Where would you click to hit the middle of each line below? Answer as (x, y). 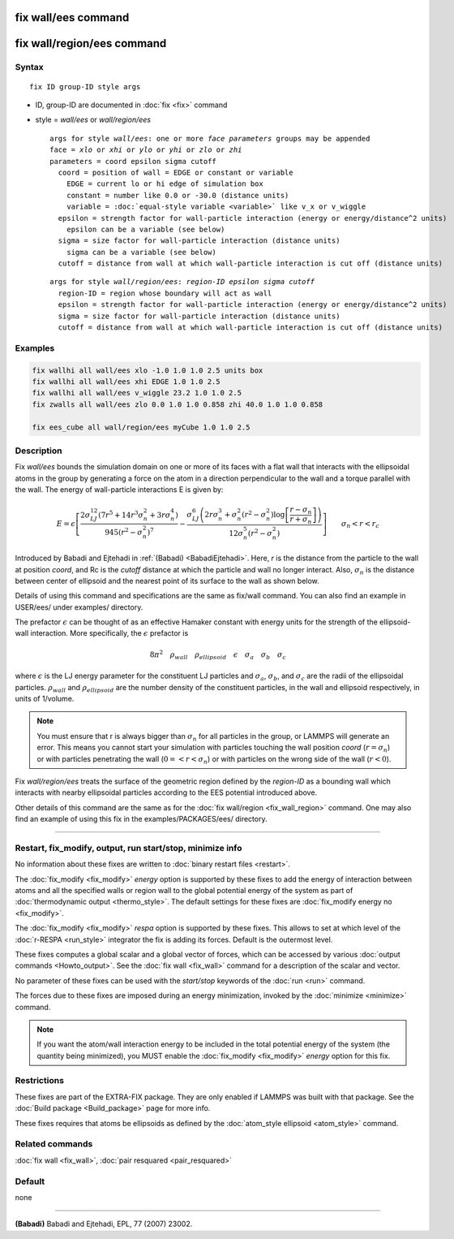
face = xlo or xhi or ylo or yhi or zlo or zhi (146, 150)
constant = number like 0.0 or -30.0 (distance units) (178, 195)
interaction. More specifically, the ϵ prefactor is (109, 633)
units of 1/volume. (45, 698)
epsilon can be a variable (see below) (146, 229)
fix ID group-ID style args (85, 86)
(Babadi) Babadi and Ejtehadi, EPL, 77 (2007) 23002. (104, 1224)
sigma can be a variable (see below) (141, 252)
